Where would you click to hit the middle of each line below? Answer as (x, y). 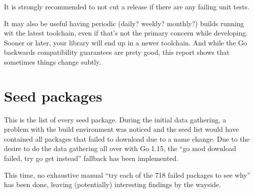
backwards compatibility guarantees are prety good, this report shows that (117, 52)
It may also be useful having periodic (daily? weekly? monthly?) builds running (124, 23)
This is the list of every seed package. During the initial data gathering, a (115, 119)
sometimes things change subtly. (53, 61)
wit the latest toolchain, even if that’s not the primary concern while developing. (126, 33)
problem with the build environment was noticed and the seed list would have (122, 129)
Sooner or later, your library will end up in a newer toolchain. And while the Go (126, 42)
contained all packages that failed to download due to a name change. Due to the (127, 138)
